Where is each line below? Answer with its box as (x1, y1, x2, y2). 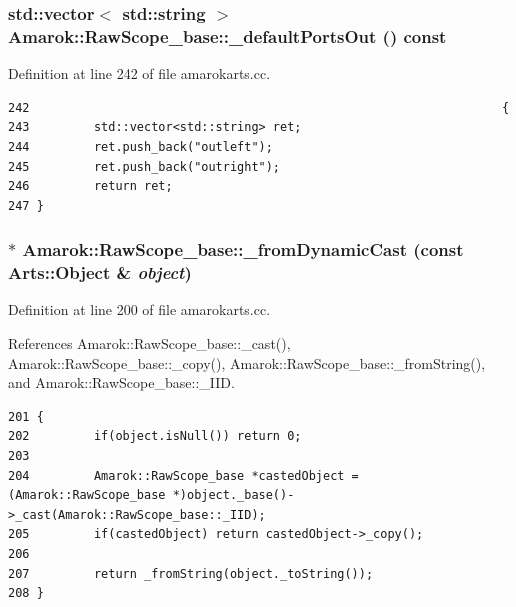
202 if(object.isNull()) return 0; (8, 429, 302, 444)
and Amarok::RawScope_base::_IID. (8, 372, 235, 393)
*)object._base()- (172, 488, 295, 503)
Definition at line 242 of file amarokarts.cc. (8, 63, 271, 84)
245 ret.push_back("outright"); (8, 159, 281, 174)
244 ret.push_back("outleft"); (8, 139, 273, 154)
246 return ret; (8, 179, 173, 194)
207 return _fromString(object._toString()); (8, 566, 374, 581)
